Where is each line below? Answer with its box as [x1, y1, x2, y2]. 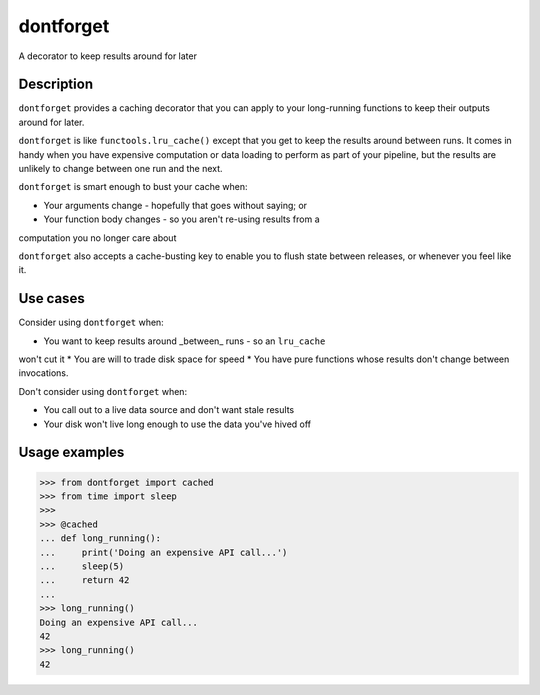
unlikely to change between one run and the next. [18, 163, 224, 175]
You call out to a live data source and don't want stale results [43, 404, 295, 416]
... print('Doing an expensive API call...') [39, 546, 288, 558]
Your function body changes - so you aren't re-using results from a [43, 213, 320, 225]
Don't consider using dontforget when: [18, 385, 188, 397]
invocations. [18, 367, 69, 379]
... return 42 [39, 575, 130, 586]
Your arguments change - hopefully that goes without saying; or [43, 199, 308, 211]
